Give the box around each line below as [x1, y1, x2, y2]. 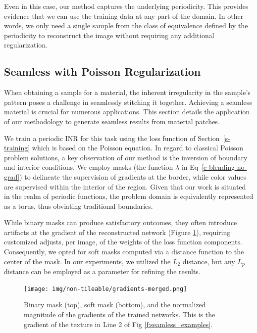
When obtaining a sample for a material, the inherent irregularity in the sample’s [4, 87, 251, 97]
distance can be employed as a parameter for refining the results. [4, 266, 201, 277]
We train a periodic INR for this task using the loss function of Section [4, 133, 220, 143]
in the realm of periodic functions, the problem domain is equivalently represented [4, 191, 254, 201]
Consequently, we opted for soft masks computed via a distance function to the [4, 246, 244, 257]
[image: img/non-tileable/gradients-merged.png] [24, 285, 187, 292]
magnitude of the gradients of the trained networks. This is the [24, 309, 215, 319]
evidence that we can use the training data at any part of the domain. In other [4, 10, 244, 21]
